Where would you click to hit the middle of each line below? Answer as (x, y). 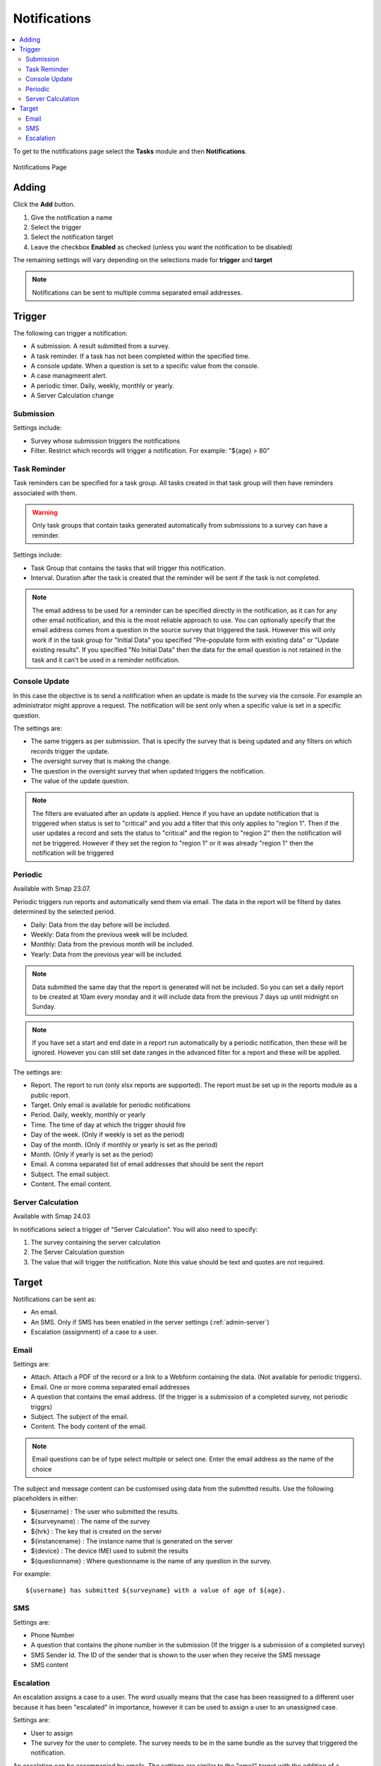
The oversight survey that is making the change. (101, 761)
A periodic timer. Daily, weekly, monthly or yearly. (102, 386)
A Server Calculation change (72, 396)
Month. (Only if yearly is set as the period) (92, 1154)
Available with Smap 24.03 (52, 1216)
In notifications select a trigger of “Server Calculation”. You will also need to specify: (135, 1229)
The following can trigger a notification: (70, 333)
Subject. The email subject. (70, 1174)
